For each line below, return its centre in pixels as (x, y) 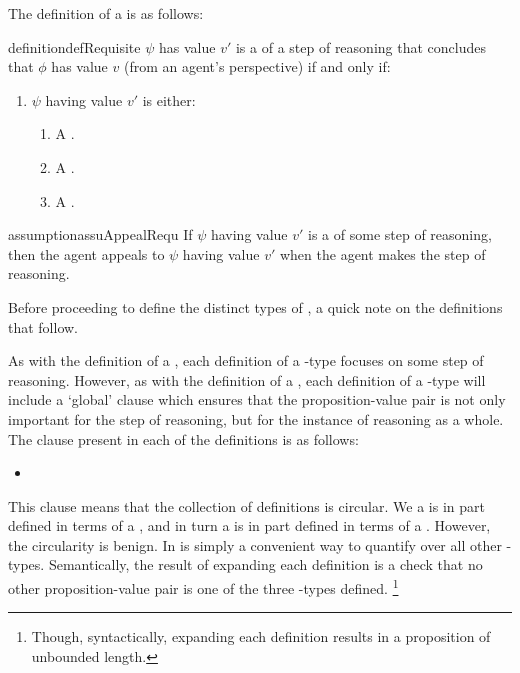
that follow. (43, 326)
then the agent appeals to (86, 253)
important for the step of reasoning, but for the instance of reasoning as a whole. (256, 418)
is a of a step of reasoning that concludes (360, 46)
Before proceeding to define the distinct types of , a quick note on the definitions (255, 306)
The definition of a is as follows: (106, 13)
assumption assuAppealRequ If (100, 234)
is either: (169, 99)
